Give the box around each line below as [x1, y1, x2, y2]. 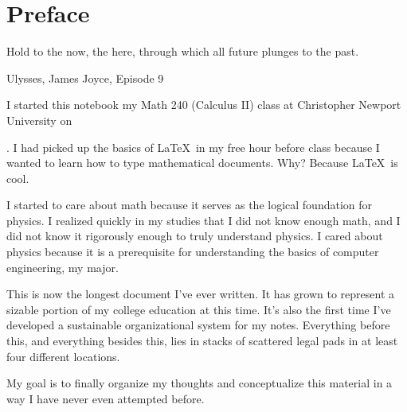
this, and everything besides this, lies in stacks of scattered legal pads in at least [6, 332, 398, 349]
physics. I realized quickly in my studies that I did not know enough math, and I [6, 212, 401, 228]
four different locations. [6, 348, 120, 364]
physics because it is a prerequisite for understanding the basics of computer [6, 243, 379, 260]
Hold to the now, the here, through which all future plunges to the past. [6, 43, 359, 60]
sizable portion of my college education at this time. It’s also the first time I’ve [6, 301, 391, 317]
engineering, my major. [6, 258, 119, 275]
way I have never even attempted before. [6, 390, 205, 406]
